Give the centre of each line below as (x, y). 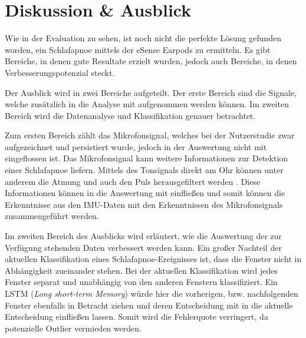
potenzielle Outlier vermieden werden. (73, 328)
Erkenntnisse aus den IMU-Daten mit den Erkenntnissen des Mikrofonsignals (144, 204)
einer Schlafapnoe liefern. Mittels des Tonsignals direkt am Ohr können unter (144, 170)
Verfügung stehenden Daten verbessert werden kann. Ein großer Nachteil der (143, 247)
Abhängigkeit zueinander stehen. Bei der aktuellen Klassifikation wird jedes (142, 270)
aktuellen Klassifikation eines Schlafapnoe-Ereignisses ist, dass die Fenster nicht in (153, 259)
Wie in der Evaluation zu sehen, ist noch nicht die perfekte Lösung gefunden (143, 38)
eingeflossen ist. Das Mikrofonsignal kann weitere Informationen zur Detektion (147, 158)
